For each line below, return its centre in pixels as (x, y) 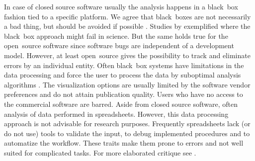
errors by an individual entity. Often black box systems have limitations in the (124, 65)
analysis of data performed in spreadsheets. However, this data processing (116, 114)
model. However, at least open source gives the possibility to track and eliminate (127, 55)
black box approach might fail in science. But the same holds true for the (116, 36)
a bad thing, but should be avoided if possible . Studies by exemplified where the (127, 26)
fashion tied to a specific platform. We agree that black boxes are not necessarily (127, 16)
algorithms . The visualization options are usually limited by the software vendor (127, 84)
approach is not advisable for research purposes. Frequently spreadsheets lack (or (127, 123)
